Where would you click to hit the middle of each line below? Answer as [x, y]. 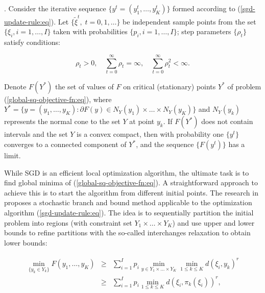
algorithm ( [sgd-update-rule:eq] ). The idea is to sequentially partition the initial [129, 212]
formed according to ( [207, 8]
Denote [15, 86]
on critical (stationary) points [170, 86]
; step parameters [204, 31]
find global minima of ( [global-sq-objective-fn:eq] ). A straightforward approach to [131, 182]
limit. [13, 155]
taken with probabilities [90, 31]
